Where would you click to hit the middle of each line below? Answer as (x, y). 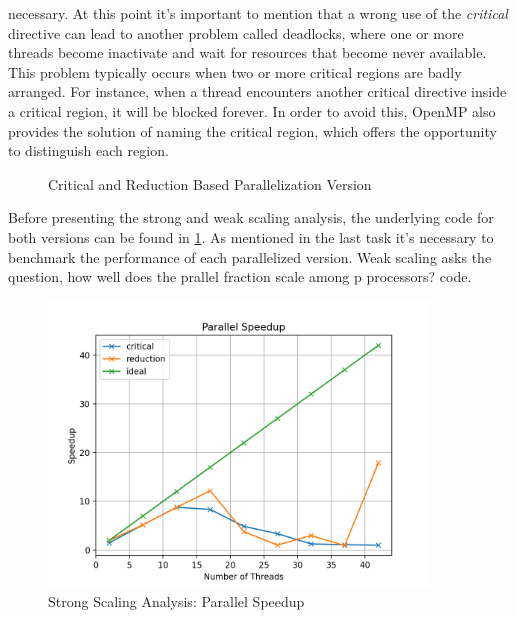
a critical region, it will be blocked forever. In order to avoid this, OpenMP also (252, 110)
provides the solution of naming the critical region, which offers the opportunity (252, 130)
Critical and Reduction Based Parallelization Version (210, 183)
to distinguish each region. (88, 150)
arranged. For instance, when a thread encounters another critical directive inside (257, 91)
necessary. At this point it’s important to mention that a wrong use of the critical (258, 13)
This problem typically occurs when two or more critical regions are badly (235, 71)
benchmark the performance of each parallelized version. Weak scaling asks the (250, 256)
